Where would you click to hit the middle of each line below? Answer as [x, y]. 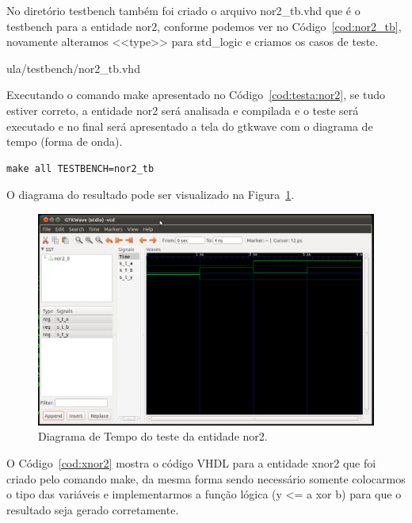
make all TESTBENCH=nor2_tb [80, 168]
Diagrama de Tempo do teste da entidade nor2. [153, 436]
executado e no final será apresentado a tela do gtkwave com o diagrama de [190, 126]
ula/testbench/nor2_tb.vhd [73, 68]
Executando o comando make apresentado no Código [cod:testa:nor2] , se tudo [196, 95]
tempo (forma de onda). [65, 141]
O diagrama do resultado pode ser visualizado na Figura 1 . [151, 195]
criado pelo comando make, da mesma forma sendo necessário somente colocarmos [206, 478]
